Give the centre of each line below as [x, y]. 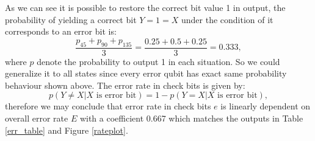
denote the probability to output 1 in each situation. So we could [158, 61]
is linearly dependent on [266, 106]
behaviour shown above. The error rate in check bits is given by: [125, 85]
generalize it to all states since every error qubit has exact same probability [146, 73]
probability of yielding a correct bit [71, 19]
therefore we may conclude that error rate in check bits [108, 106]
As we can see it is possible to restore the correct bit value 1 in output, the [145, 7]
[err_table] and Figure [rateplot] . [67, 130]
